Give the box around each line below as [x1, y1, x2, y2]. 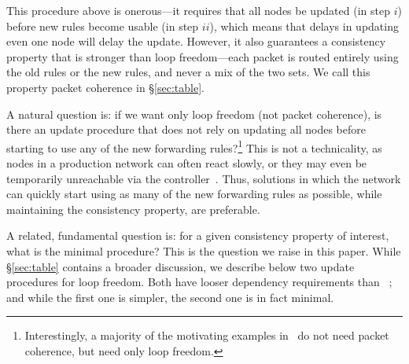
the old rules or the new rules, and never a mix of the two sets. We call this [6, 64, 370, 80]
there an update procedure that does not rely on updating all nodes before [6, 121, 366, 138]
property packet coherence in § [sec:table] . [6, 79, 204, 95]
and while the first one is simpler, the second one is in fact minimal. [6, 289, 334, 305]
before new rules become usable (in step [6, 17, 199, 34]
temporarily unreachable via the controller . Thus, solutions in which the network [6, 170, 401, 186]
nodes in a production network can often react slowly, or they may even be [6, 155, 367, 171]
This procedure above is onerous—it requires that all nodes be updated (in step [6, 2, 390, 18]
